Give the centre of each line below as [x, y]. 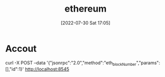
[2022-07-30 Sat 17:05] [86, 23]
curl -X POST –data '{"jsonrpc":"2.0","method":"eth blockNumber [71, 63]
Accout [21, 48]
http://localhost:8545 [47, 69]
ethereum [86, 9]
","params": [148, 63]
